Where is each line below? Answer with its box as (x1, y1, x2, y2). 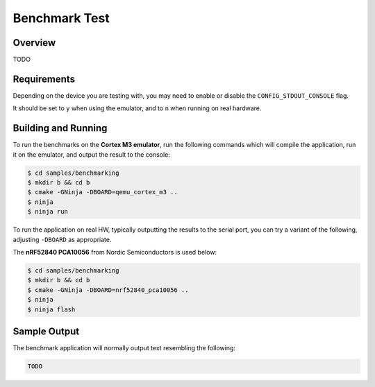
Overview (12, 37, 56, 49)
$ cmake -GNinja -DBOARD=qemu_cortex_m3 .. (27, 188, 178, 196)
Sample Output (12, 325, 80, 337)
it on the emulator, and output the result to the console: (12, 150, 170, 159)
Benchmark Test (12, 10, 110, 26)
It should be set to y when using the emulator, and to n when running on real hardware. (12, 104, 262, 112)
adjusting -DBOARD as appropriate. (12, 235, 112, 243)
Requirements (12, 73, 76, 85)
